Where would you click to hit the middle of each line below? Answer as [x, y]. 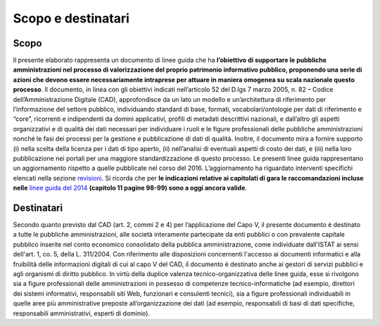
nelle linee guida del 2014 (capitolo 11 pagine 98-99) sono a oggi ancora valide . [130, 188]
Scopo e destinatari [71, 18]
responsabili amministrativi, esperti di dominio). [82, 313]
